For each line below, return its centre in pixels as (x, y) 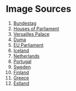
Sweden (22, 67)
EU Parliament (28, 45)
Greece (21, 78)
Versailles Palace (31, 34)
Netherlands (26, 56)
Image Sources (39, 9)
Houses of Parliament (36, 28)
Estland (21, 83)
